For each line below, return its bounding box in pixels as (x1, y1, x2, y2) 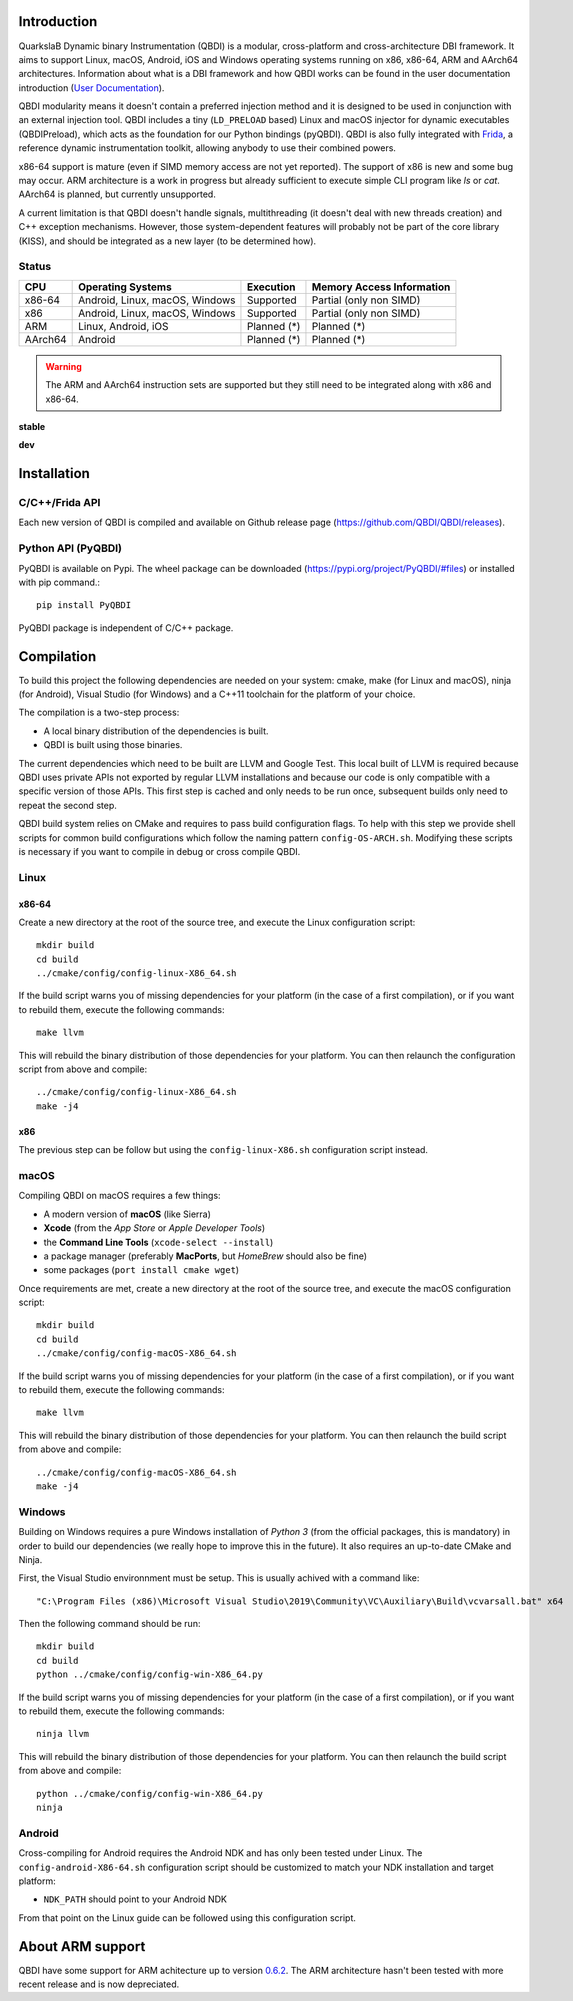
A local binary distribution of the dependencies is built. (43, 725, 269, 737)
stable (18, 420, 46, 432)
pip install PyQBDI (36, 600, 132, 611)
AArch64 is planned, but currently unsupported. (18, 188, 217, 200)
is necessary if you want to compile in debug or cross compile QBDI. (18, 845, 301, 857)
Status (18, 260, 52, 274)
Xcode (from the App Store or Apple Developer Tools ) (43, 1222, 266, 1234)
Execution (246, 280, 296, 294)
